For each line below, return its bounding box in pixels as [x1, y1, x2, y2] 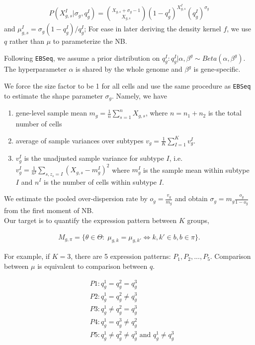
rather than [9, 36, 45, 46]
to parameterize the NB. [53, 36, 127, 46]
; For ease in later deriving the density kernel [84, 23, 221, 34]
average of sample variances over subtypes [15, 135, 144, 145]
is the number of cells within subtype [44, 176, 157, 187]
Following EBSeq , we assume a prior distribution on [4, 52, 160, 63]
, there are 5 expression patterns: [71, 251, 171, 261]
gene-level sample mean [15, 108, 87, 118]
